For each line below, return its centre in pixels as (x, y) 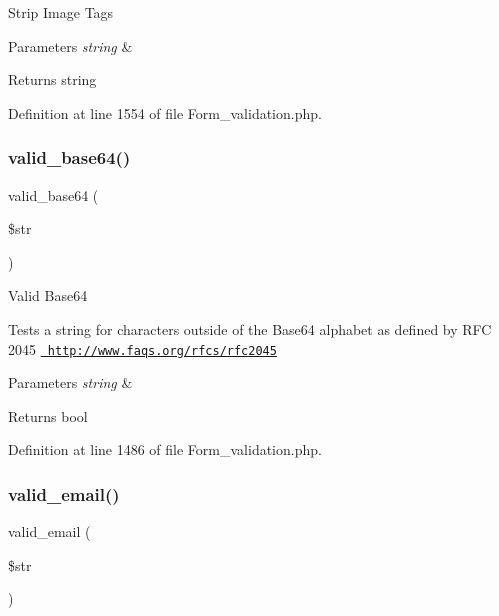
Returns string (52, 79)
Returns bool (48, 415)
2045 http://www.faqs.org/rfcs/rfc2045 (142, 348)
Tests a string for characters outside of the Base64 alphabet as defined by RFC (250, 328)
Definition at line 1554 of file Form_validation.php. (165, 112)
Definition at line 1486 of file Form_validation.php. (165, 449)
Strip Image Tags (61, 12)
